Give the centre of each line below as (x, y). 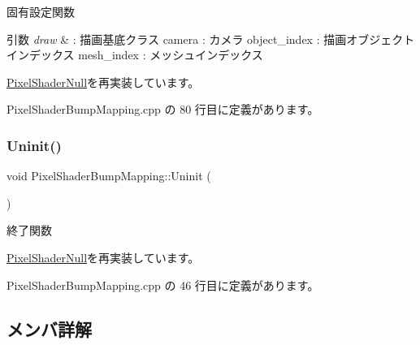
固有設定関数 (41, 11)
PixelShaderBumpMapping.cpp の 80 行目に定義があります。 (163, 109)
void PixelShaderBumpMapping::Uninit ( (109, 176)
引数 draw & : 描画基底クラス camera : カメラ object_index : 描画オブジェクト (211, 39)
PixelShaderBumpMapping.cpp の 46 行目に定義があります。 (163, 285)
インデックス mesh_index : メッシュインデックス (135, 55)
